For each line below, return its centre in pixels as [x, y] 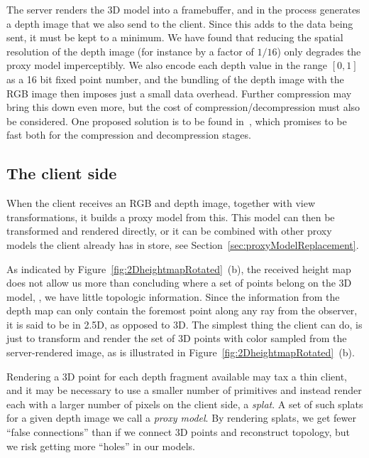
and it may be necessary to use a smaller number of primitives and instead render [184, 390]
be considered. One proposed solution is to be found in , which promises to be [177, 121]
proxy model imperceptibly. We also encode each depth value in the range [167, 65]
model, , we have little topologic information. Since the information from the [173, 296]
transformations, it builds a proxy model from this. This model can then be [171, 217]
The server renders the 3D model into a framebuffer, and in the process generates [183, 9]
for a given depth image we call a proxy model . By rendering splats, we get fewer [181, 418]
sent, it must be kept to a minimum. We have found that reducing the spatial [175, 37]
